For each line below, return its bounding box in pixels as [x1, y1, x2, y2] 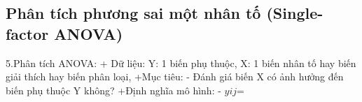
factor [6, 22, 49, 44]
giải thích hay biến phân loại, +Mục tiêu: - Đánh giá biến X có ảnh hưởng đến [6, 69, 344, 84]
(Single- [266, 2, 323, 24]
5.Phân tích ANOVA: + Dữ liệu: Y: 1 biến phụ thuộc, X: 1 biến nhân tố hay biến [6, 55, 356, 70]
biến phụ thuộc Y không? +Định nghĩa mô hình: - [6, 82, 221, 97]
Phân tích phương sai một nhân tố [6, 2, 261, 24]
